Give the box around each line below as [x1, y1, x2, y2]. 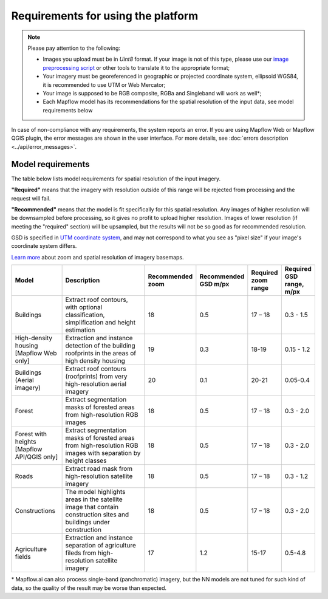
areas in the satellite [65, 495, 123, 504]
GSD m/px [199, 280, 230, 289]
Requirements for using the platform [11, 9, 199, 22]
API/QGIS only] [15, 453, 58, 461]
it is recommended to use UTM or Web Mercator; [43, 81, 166, 88]
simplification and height [65, 318, 136, 327]
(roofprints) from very [65, 372, 128, 381]
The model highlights [65, 488, 126, 496]
